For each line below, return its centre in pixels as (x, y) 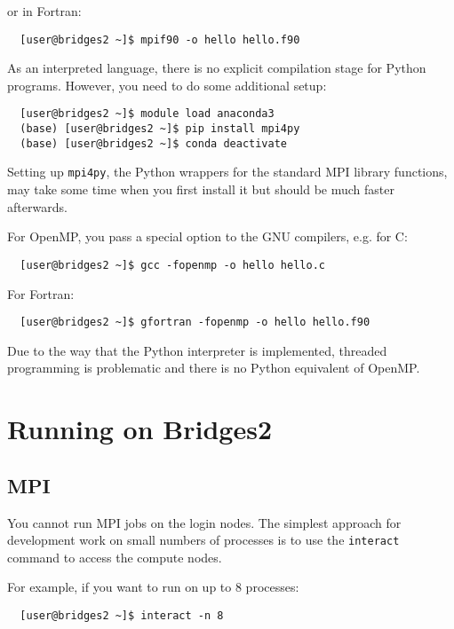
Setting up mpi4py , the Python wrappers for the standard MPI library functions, (227, 172)
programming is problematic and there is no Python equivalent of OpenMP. (214, 368)
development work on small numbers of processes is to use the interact (203, 540)
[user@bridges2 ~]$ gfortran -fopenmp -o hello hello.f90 (195, 322)
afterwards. (37, 206)
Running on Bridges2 (139, 429)
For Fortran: (41, 293)
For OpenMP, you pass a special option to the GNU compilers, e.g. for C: (207, 236)
